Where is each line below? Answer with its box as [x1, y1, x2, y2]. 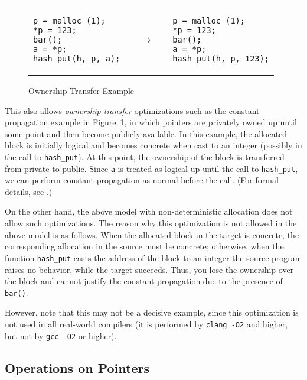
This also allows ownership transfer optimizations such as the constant [5, 104, 260, 116]
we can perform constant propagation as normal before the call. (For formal [5, 174, 279, 186]
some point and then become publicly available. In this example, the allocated [5, 127, 288, 139]
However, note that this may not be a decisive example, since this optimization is [5, 306, 299, 319]
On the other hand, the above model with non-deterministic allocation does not [5, 205, 293, 217]
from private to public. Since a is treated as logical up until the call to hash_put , [5, 162, 298, 174]
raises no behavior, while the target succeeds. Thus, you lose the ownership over [5, 263, 294, 275]
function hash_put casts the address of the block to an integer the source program [5, 251, 302, 264]
